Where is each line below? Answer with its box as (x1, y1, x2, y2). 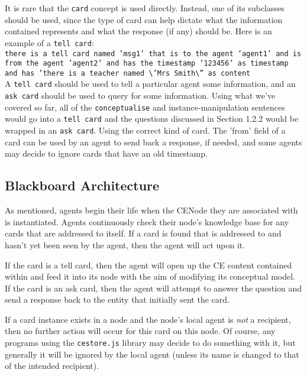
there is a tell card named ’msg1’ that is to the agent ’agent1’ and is (5, 49, 302, 58)
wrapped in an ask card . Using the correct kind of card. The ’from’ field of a (5, 124, 286, 137)
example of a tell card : (5, 36, 94, 48)
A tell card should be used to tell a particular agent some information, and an (5, 77, 296, 90)
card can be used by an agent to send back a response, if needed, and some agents (5, 135, 302, 148)
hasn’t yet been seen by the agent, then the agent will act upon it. (5, 238, 245, 251)
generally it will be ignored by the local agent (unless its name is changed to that (5, 348, 299, 360)
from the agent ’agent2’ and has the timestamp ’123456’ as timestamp (5, 59, 289, 68)
